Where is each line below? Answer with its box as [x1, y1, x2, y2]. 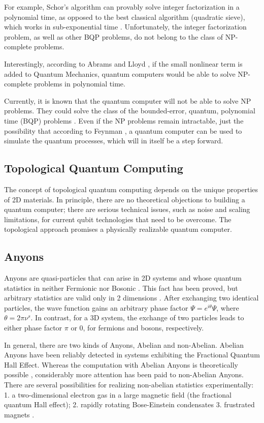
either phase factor [4, 322, 62, 333]
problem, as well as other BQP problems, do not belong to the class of [4, 31, 223, 42]
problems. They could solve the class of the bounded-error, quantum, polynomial [4, 105, 255, 116]
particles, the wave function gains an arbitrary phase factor [4, 302, 188, 313]
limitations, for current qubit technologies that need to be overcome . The [4, 214, 232, 224]
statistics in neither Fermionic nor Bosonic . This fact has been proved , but [4, 282, 238, 293]
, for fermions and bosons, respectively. [83, 322, 204, 333]
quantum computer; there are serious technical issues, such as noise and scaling [4, 204, 250, 215]
